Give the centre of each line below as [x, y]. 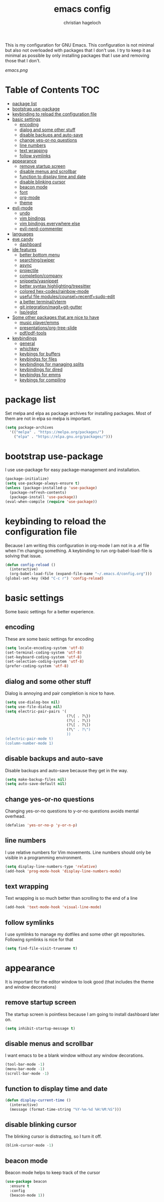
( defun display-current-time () [38, 1100]
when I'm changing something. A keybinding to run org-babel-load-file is [79, 550]
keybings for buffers [40, 354]
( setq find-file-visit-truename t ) [41, 949]
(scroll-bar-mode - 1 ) [27, 1074]
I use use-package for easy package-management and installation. [73, 470]
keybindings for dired [41, 369]
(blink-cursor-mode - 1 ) [29, 1146]
